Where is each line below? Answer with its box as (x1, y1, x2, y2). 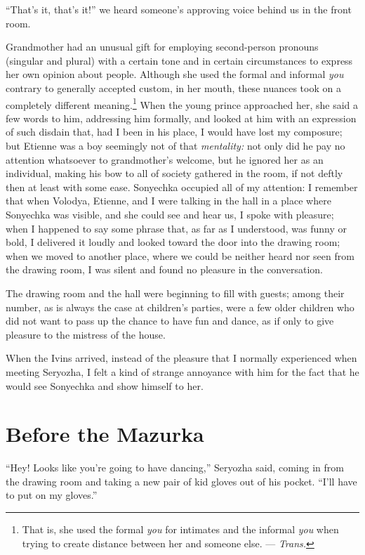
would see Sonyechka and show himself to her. (6, 378, 204, 393)
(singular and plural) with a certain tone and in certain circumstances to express (6, 53, 353, 67)
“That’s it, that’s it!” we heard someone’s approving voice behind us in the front (6, 2, 352, 16)
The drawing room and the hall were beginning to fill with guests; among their (6, 285, 345, 300)
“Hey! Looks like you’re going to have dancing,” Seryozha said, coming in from (6, 460, 344, 475)
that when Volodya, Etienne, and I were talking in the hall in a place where (6, 193, 331, 208)
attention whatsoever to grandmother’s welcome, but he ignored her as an (6, 152, 324, 166)
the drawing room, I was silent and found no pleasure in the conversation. (6, 262, 323, 277)
